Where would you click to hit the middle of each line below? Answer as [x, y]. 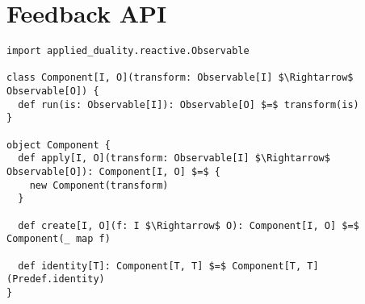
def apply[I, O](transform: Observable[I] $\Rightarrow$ [174, 158]
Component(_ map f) [59, 239]
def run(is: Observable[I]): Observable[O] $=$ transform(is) [189, 104]
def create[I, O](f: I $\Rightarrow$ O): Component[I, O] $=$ [189, 225]
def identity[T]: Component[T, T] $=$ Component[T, [160, 266]
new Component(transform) [99, 185]
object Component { [59, 145]
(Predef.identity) [56, 279]
